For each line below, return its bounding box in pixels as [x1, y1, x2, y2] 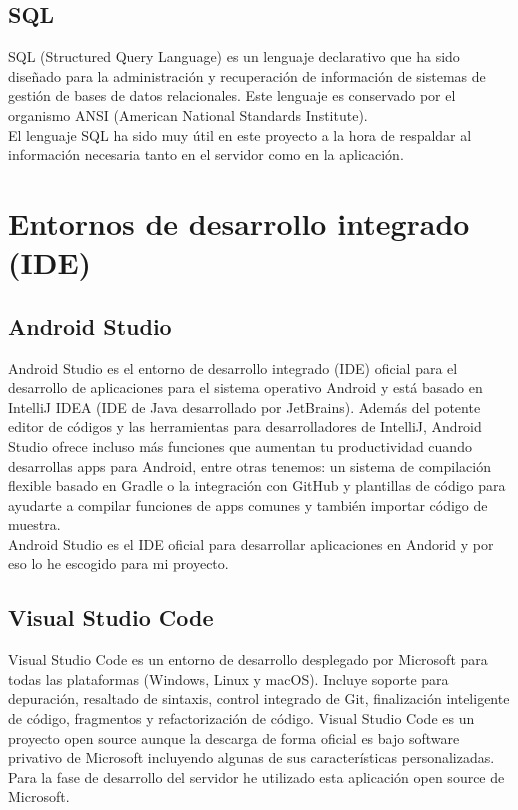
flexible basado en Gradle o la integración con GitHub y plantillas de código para [8, 475, 506, 496]
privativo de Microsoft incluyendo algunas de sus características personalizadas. [8, 747, 495, 768]
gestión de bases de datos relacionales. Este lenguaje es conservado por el [8, 85, 456, 106]
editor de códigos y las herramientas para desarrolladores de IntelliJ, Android [8, 416, 482, 437]
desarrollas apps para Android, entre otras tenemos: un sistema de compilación [8, 455, 491, 476]
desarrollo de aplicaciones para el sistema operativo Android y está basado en [8, 377, 483, 398]
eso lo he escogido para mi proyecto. [8, 553, 229, 574]
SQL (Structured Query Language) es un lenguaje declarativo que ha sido [8, 46, 460, 67]
